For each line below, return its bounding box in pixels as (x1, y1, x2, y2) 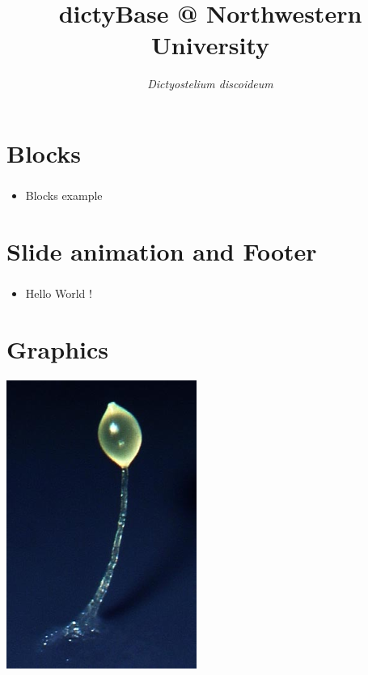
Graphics (6, 332, 108, 365)
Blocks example (25, 187, 103, 204)
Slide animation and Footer (6, 234, 317, 267)
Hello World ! (25, 284, 92, 301)
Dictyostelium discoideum (147, 75, 273, 92)
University (151, 28, 269, 62)
